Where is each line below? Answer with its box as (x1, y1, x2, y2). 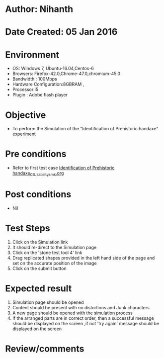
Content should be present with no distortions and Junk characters (12, 304, 150, 310)
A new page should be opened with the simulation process (12, 310, 133, 316)
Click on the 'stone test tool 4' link (12, 250, 82, 256)
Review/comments (5, 343, 84, 354)
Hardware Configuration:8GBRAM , (12, 81, 84, 88)
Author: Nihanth (5, 3, 74, 15)
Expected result (5, 283, 72, 294)
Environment (5, 49, 60, 60)
